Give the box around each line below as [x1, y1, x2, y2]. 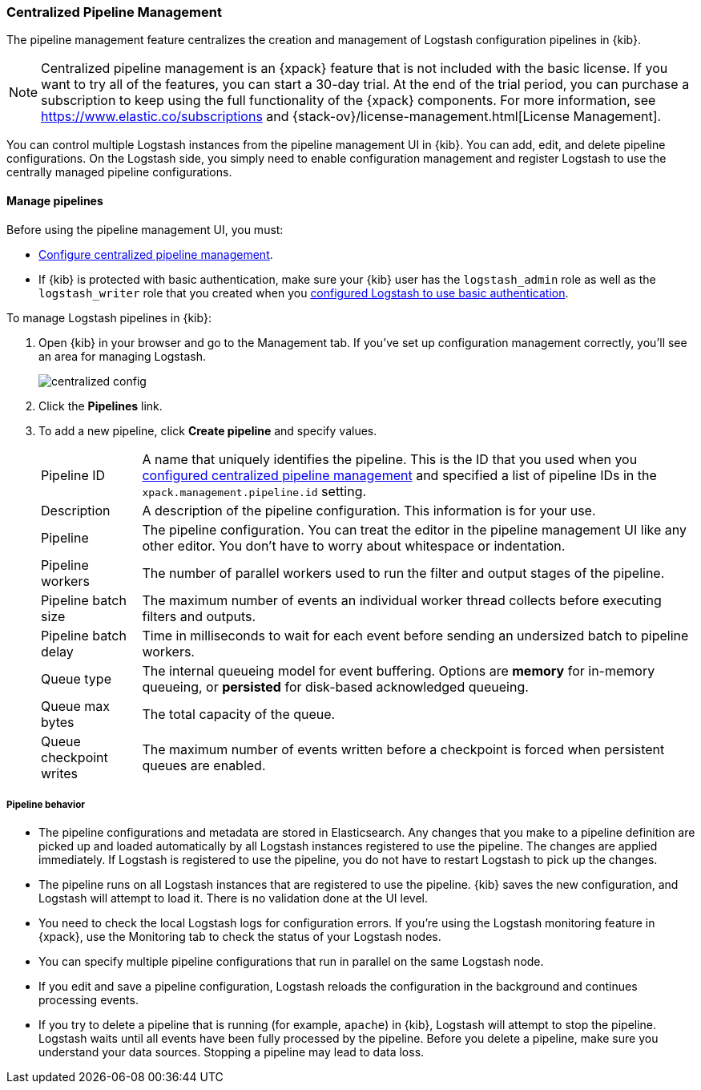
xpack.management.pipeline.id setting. [142, 482, 367, 499]
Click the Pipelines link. [38, 398, 163, 413]
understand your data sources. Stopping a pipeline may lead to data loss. [38, 1045, 425, 1060]
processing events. [38, 993, 139, 1007]
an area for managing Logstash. [38, 349, 206, 363]
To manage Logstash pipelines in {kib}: [6, 310, 212, 325]
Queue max [41, 697, 111, 714]
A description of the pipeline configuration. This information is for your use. [142, 502, 596, 519]
